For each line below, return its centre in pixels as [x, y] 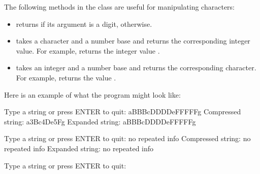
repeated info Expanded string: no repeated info [79, 148]
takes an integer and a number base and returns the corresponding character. [136, 68]
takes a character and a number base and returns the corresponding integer [133, 41]
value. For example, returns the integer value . [88, 50]
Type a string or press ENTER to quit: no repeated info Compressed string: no [127, 138]
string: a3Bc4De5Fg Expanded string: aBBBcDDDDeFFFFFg [100, 121]
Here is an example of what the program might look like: [92, 94]
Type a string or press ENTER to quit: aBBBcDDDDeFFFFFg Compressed [123, 112]
